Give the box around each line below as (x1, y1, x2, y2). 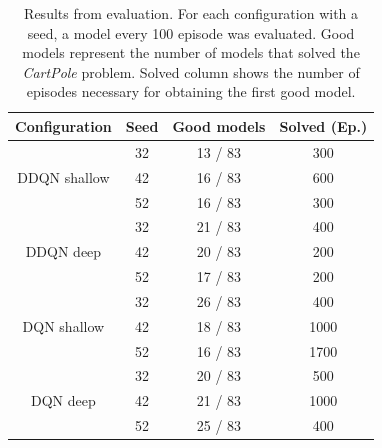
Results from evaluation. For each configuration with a (24, 3, 359, 23)
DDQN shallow (17, 166, 110, 187)
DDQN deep (25, 241, 102, 262)
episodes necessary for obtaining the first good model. (26, 81, 356, 102)
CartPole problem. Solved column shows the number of (22, 61, 360, 82)
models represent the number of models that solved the (22, 42, 360, 63)
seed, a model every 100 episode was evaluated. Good (27, 22, 355, 43)
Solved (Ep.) (279, 115, 368, 136)
